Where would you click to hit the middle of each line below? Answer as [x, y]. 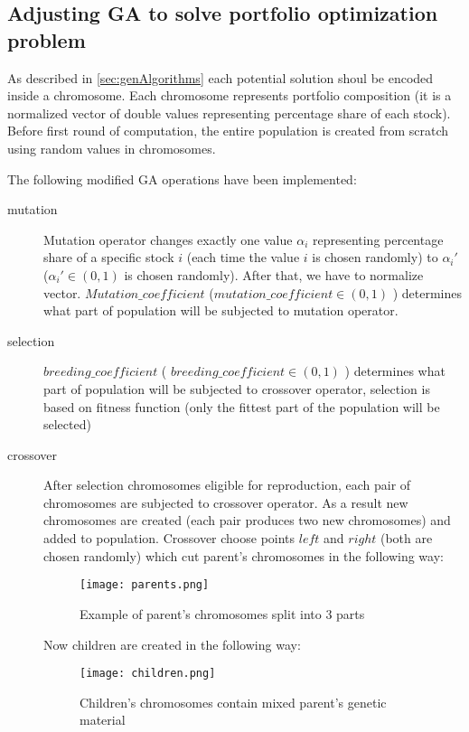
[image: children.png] [148, 674]
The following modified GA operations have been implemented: [182, 178]
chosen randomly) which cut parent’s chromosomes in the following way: [244, 555]
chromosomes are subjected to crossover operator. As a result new [226, 502]
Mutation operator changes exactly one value [168, 239]
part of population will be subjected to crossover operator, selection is [237, 388]
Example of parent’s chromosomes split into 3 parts [222, 613]
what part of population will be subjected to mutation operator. [221, 310]
